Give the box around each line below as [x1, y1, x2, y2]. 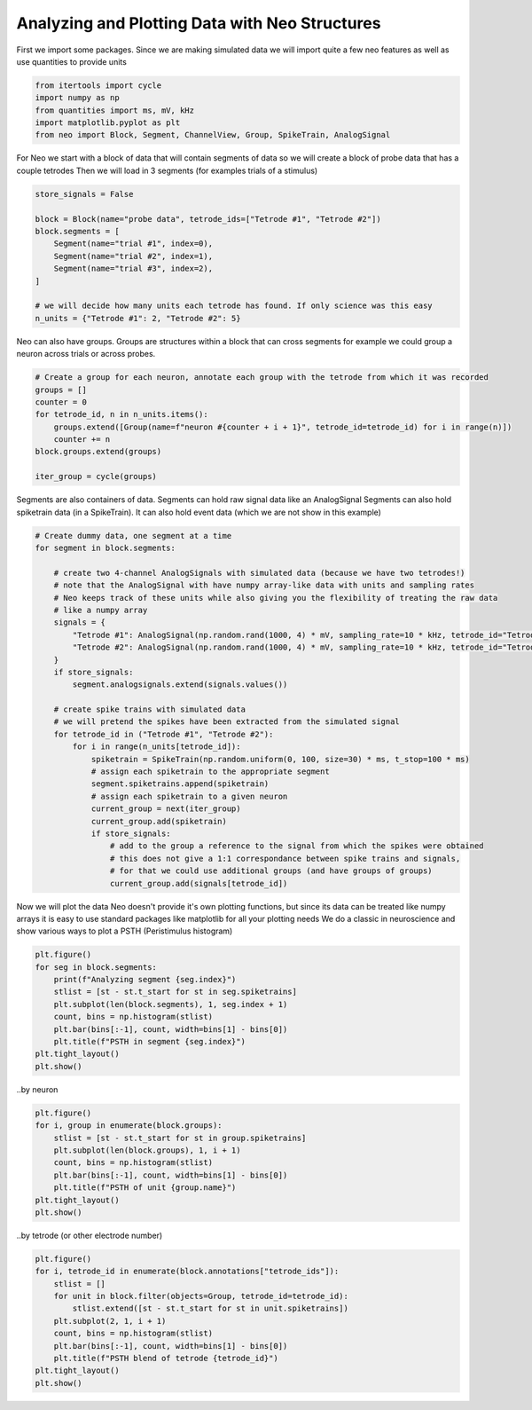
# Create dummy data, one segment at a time [35, 531, 232, 540]
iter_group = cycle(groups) [35, 471, 157, 482]
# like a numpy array [53, 604, 148, 615]
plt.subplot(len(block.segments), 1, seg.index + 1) [53, 999, 288, 1009]
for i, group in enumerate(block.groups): [35, 1121, 223, 1130]
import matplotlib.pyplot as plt [35, 118, 181, 128]
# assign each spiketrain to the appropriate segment [90, 767, 330, 776]
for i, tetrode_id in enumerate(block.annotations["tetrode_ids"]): [35, 1266, 340, 1277]
